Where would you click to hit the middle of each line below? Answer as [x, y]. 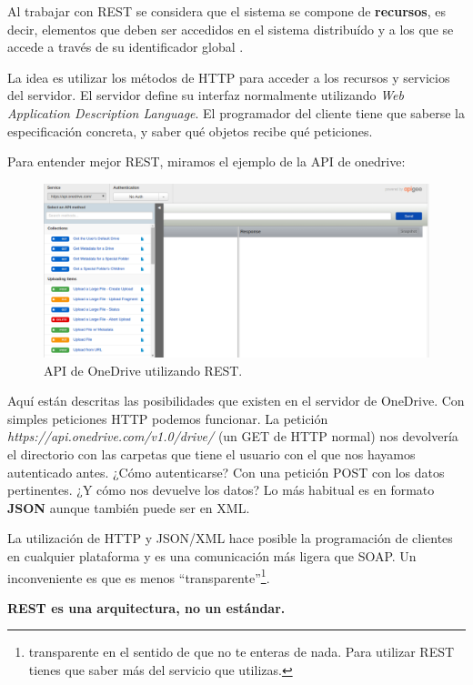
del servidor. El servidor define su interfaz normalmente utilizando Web [206, 95]
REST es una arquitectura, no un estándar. [146, 607]
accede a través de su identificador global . [126, 47]
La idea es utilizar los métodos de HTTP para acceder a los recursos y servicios [229, 77]
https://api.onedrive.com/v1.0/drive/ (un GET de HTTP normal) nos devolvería [233, 436]
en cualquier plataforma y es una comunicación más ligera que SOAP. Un [212, 555]
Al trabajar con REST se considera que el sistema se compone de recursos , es [226, 11]
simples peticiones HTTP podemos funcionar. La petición [168, 418]
